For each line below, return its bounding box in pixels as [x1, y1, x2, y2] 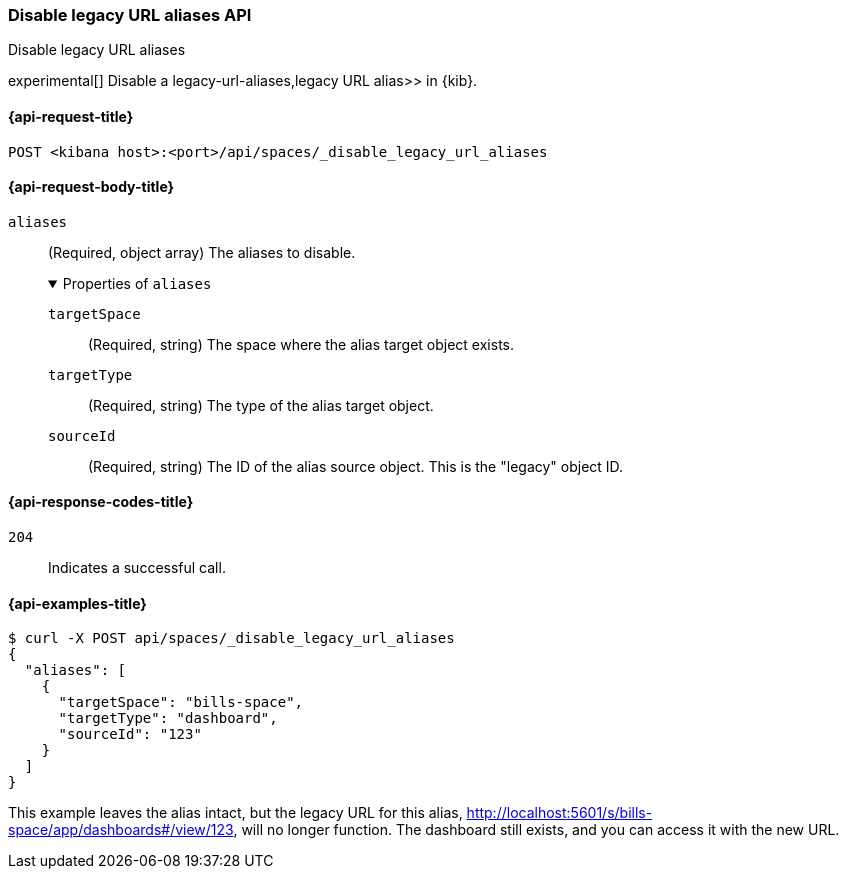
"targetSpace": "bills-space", [58, 694, 304, 711]
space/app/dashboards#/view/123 [8, 821, 234, 839]
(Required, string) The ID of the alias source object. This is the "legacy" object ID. [88, 457, 624, 475]
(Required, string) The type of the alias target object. [88, 396, 434, 414]
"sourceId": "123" [58, 726, 202, 743]
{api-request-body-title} [8, 178, 175, 196]
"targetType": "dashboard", [58, 710, 278, 727]
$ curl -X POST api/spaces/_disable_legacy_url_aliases [8, 630, 455, 647]
